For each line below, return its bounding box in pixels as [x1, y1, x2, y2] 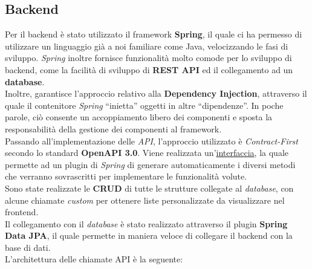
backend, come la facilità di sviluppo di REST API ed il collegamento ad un [5, 63, 293, 76]
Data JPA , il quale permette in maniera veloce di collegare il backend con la [5, 229, 293, 242]
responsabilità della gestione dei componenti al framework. [5, 122, 222, 135]
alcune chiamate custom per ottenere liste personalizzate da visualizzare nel [5, 193, 285, 206]
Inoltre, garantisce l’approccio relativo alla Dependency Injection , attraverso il [5, 87, 307, 100]
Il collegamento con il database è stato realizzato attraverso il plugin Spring [5, 217, 288, 230]
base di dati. [5, 241, 51, 253]
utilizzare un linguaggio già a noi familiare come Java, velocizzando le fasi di [5, 39, 288, 52]
